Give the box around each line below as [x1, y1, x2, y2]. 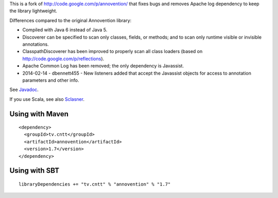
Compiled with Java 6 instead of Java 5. [22, 27, 108, 33]
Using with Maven [9, 110, 69, 118]
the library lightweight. [9, 8, 58, 14]
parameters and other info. [22, 77, 79, 83]
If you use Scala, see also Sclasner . [9, 96, 85, 102]
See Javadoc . [9, 86, 39, 93]
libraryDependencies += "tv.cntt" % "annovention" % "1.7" [19, 182, 171, 187]
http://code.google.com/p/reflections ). [22, 56, 105, 62]
